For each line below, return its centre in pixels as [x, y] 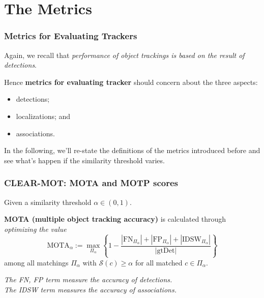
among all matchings [36, 262]
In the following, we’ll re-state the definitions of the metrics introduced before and [132, 150]
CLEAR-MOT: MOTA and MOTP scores [91, 183]
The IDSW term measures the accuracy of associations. [90, 289]
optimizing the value [35, 229]
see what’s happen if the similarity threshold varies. [84, 160]
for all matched [159, 262]
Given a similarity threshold [48, 202]
